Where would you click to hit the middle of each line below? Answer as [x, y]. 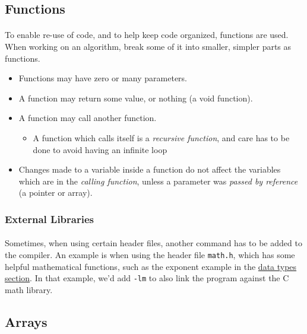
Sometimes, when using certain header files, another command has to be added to [153, 243]
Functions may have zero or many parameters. [103, 78]
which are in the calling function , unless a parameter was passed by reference [158, 181]
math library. [29, 289]
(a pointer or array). [56, 193]
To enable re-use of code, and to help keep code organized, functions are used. [147, 35]
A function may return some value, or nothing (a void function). [136, 98]
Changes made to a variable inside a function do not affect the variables [150, 169]
